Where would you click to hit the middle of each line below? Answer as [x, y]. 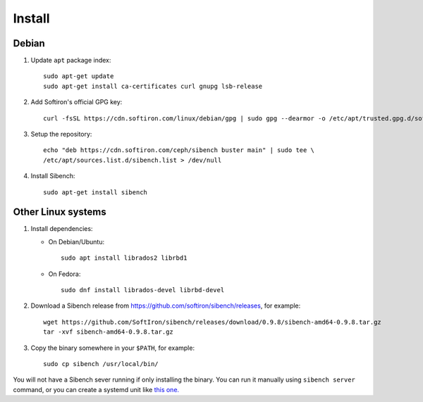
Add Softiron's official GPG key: [76, 102]
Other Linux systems [60, 212]
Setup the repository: [61, 134]
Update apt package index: [71, 61]
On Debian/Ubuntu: [76, 241]
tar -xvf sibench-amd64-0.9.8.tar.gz [109, 332]
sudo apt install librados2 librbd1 [124, 258]
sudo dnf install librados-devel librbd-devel [143, 290]
